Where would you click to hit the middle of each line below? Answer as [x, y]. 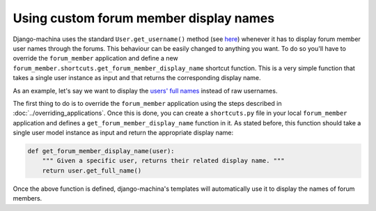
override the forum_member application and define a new [96, 58]
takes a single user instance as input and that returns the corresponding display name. [137, 78]
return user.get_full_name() [92, 170]
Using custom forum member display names [144, 18]
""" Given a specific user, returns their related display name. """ [163, 161]
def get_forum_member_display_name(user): [101, 151]
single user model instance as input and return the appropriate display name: [123, 133]
